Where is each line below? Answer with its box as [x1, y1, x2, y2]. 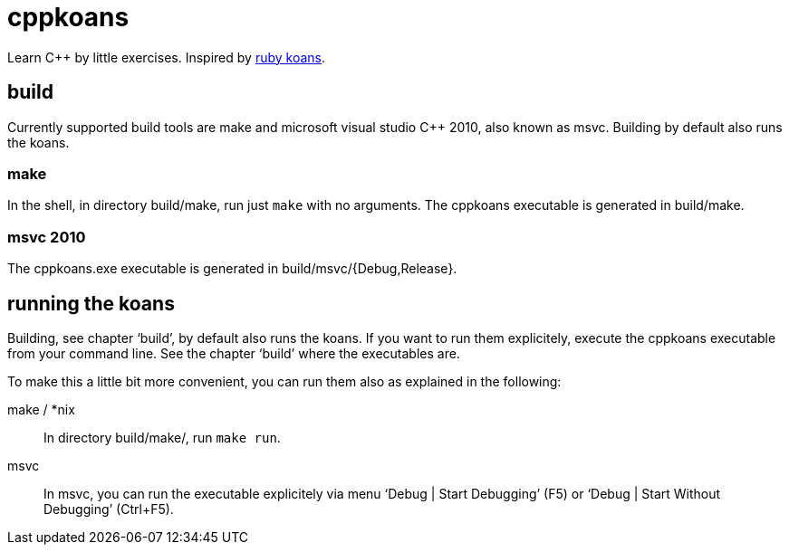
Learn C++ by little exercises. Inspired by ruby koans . [7, 49, 325, 65]
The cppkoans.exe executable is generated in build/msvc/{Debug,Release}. [7, 261, 457, 277]
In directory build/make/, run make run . [43, 429, 281, 445]
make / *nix [7, 401, 75, 417]
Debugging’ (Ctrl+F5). [43, 500, 174, 517]
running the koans [7, 291, 175, 315]
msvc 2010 [7, 227, 86, 246]
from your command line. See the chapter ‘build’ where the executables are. [7, 345, 460, 361]
